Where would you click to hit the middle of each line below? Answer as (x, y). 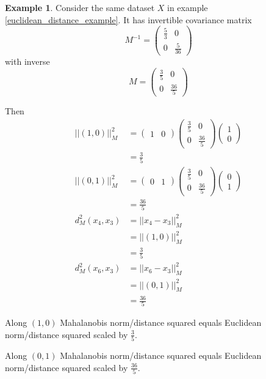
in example (188, 7)
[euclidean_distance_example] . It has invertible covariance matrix (128, 19)
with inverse (27, 61)
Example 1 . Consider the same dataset (80, 7)
